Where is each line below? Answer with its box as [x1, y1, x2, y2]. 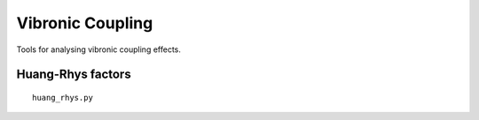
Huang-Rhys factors [16, 67, 132, 82]
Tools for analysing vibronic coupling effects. [16, 44, 181, 55]
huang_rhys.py [32, 93, 93, 102]
